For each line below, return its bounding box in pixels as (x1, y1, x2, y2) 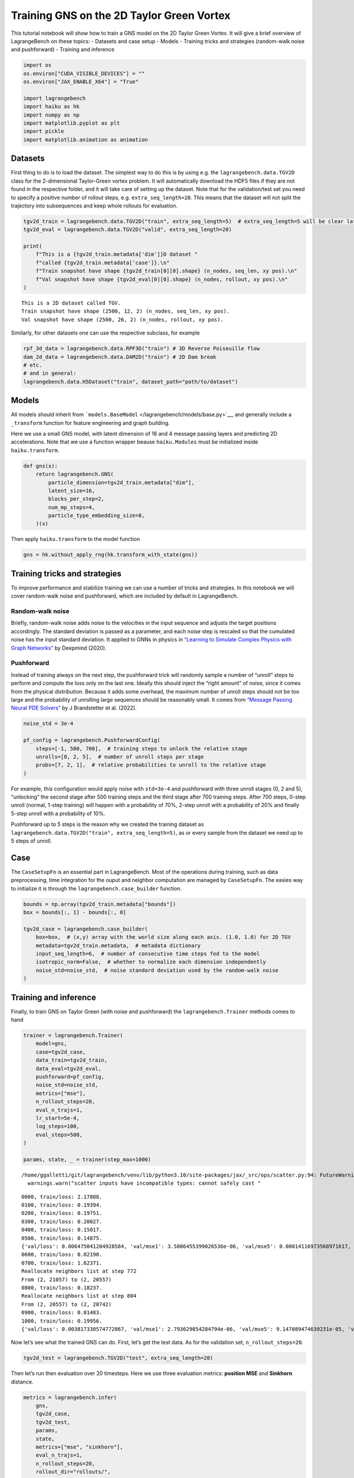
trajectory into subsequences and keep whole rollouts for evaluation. (11, 202, 178, 209)
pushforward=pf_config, (35, 1074, 104, 1080)
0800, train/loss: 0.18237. (21, 1285, 103, 1291)
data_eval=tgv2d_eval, (35, 1065, 101, 1072)
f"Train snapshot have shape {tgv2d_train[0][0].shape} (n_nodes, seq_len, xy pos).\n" (35, 268, 297, 274)
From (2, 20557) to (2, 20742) (21, 1301, 112, 1308)
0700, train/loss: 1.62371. (21, 1259, 103, 1266)
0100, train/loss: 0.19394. (21, 1202, 103, 1208)
